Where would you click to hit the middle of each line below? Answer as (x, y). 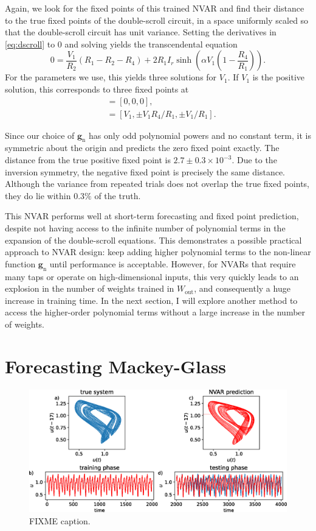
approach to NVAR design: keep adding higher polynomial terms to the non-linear (158, 252)
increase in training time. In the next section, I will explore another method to (151, 300)
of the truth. (118, 195)
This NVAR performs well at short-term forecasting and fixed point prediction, (152, 216)
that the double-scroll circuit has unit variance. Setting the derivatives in (141, 32)
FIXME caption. (60, 520)
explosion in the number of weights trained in (90, 288)
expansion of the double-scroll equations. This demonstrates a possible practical (153, 240)
